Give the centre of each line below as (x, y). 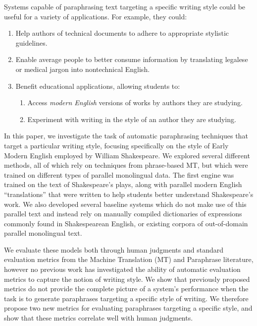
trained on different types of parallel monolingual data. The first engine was (119, 174)
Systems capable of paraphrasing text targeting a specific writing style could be (125, 6)
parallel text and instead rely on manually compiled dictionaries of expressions (123, 214)
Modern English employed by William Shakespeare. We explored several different (127, 155)
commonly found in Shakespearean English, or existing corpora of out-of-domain (126, 223)
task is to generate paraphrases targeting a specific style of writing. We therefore (126, 298)
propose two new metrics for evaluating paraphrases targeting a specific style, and (128, 308)
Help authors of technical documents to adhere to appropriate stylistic (122, 33)
